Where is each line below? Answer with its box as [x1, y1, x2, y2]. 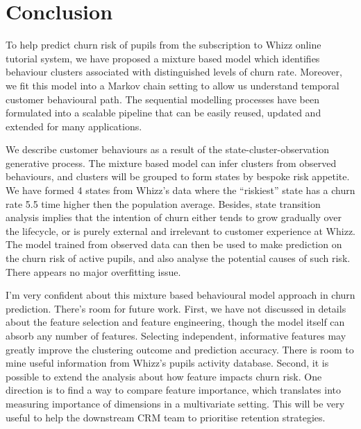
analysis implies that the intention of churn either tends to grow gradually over [6, 210, 342, 225]
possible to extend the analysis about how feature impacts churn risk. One [6, 369, 322, 383]
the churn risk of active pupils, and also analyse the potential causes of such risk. [6, 251, 351, 265]
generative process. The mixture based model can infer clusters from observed [6, 155, 337, 170]
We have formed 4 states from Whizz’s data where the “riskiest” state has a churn [6, 183, 355, 198]
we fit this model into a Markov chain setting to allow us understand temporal [6, 78, 339, 92]
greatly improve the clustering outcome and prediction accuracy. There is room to [6, 342, 354, 356]
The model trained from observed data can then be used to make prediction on [6, 237, 342, 252]
